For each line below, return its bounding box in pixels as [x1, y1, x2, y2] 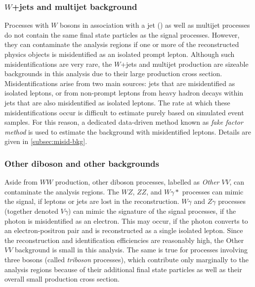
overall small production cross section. [4, 274, 120, 284]
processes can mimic [182, 186, 244, 196]
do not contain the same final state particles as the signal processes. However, [4, 29, 240, 40]
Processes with [4, 20, 49, 30]
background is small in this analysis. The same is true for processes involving [15, 244, 248, 255]
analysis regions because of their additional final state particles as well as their [4, 264, 242, 274]
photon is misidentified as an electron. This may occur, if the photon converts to [4, 215, 248, 226]
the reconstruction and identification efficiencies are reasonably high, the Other [4, 235, 244, 245]
